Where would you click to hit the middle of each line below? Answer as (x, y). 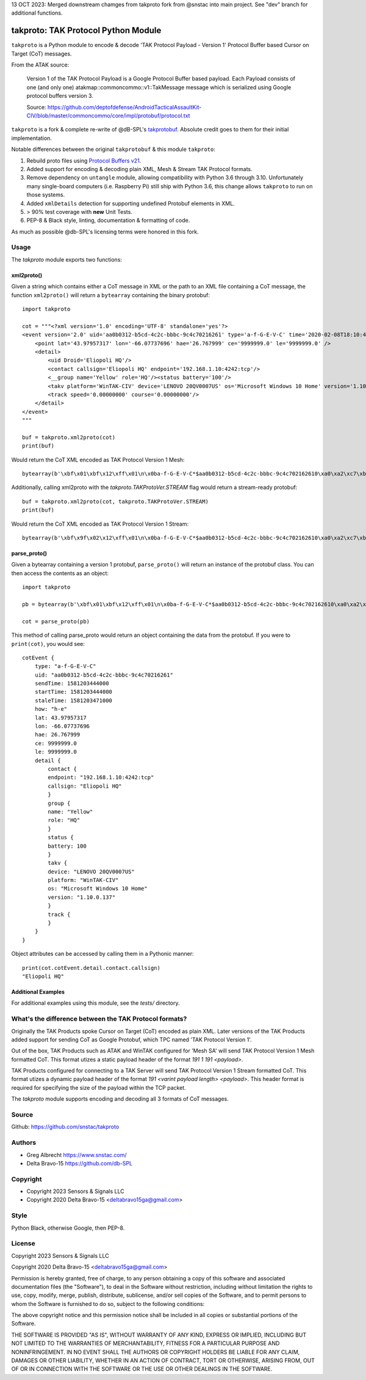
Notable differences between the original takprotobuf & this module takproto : (113, 149)
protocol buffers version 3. (60, 96)
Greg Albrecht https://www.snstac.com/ (77, 1154)
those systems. (46, 195)
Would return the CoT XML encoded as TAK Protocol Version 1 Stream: (100, 524)
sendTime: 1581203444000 (72, 684)
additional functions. (37, 13)
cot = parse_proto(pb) (56, 621)
